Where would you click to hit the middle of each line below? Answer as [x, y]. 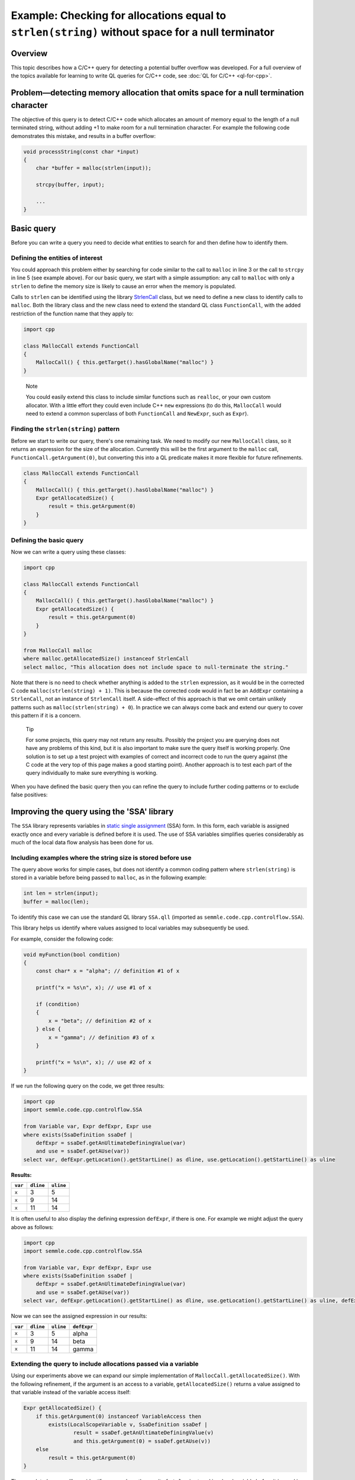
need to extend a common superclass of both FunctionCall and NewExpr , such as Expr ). [137, 413]
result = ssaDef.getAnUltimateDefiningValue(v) [143, 1433]
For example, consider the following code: [62, 939]
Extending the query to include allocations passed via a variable [105, 1364]
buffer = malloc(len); [56, 902]
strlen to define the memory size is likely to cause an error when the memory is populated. [124, 286]
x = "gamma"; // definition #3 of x [101, 1037]
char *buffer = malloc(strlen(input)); [94, 168]
